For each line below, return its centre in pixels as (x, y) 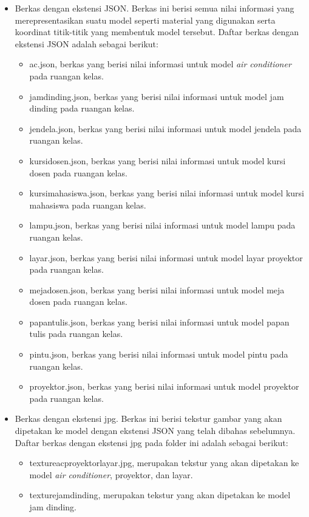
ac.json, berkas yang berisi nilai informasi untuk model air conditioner (160, 64)
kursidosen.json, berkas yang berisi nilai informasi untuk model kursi (158, 160)
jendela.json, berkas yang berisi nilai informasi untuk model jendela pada (165, 128)
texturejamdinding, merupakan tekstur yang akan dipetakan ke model (160, 495)
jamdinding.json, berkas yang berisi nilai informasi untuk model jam (157, 96)
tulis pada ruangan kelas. (76, 334)
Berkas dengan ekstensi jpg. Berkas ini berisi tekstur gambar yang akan (148, 419)
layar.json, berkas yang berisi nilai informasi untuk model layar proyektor (166, 257)
